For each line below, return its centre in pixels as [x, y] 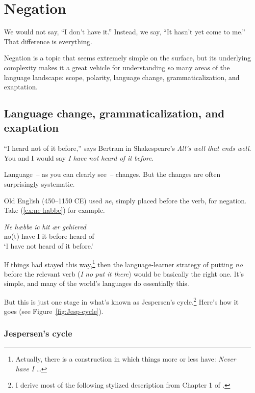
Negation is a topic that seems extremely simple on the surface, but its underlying [127, 58]
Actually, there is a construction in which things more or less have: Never [126, 359]
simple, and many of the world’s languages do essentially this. [97, 283]
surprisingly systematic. [39, 184]
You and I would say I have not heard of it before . [79, 157]
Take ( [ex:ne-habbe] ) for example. [54, 210]
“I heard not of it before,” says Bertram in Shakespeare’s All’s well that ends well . [127, 148]
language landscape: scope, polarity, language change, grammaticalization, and [122, 77]
